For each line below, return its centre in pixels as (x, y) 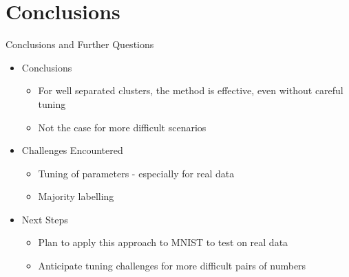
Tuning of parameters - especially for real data (136, 173)
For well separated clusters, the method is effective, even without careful (191, 90)
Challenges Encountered (72, 150)
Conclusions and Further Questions (80, 44)
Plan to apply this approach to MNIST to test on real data (163, 242)
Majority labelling (76, 196)
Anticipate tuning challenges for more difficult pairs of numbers (172, 266)
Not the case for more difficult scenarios (122, 127)
